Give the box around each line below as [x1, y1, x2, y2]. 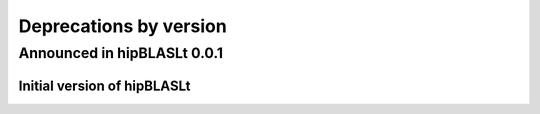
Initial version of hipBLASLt [18, 77, 191, 94]
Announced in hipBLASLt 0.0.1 [18, 44, 224, 62]
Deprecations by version [18, 15, 227, 37]
